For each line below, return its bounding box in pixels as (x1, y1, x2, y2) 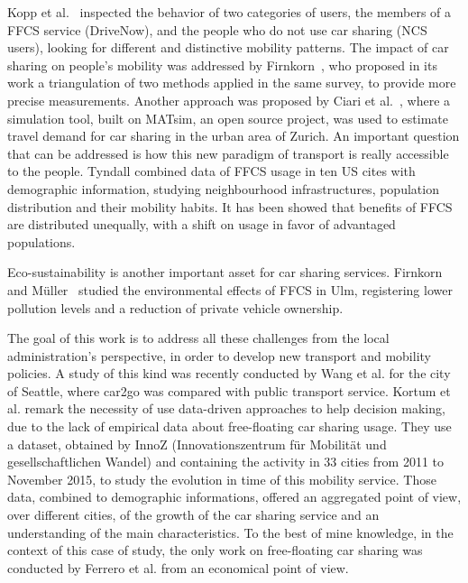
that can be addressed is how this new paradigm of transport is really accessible (7, 143, 449, 162)
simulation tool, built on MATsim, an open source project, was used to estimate (7, 108, 448, 127)
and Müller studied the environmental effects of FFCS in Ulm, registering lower (7, 280, 453, 299)
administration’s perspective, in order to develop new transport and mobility (7, 346, 431, 365)
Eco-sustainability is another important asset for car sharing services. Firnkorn (7, 263, 443, 282)
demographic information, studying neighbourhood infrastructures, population (7, 179, 439, 198)
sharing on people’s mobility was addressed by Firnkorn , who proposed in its (7, 55, 437, 74)
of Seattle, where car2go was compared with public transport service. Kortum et (7, 381, 451, 400)
